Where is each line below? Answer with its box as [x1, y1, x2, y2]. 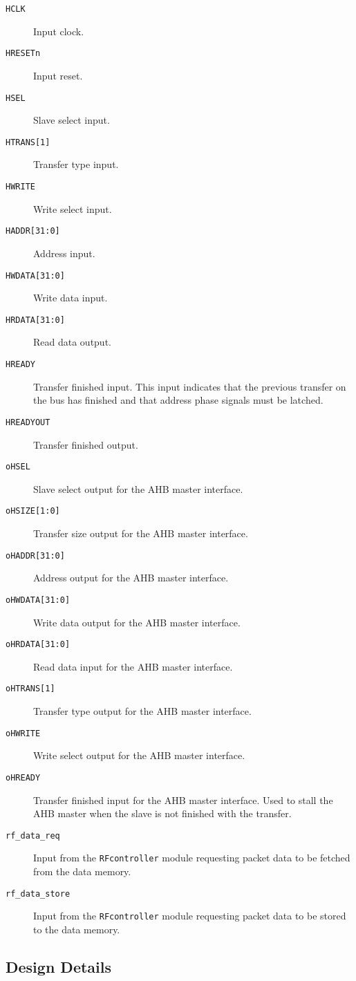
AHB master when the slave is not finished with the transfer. [33, 806, 292, 821]
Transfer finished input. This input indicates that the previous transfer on [33, 379, 346, 393]
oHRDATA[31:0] [6, 639, 71, 650]
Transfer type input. [33, 157, 119, 171]
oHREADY [6, 772, 41, 783]
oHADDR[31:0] [6, 550, 65, 561]
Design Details [6, 955, 112, 977]
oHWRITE [6, 728, 41, 738]
